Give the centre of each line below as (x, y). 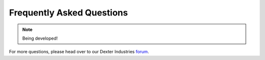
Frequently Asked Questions (68, 13)
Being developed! (40, 38)
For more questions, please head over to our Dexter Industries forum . (79, 52)
